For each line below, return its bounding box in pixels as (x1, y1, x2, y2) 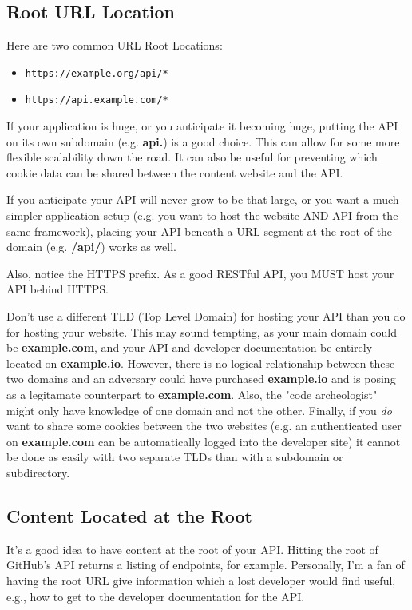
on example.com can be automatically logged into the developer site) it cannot (6, 433, 401, 449)
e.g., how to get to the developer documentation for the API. (6, 588, 305, 604)
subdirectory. (6, 464, 70, 480)
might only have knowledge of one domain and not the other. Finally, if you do (6, 401, 392, 418)
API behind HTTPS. (6, 281, 109, 297)
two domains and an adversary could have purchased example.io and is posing (6, 370, 396, 387)
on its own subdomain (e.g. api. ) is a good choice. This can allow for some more (6, 133, 400, 150)
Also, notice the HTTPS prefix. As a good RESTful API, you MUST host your (6, 265, 394, 281)
